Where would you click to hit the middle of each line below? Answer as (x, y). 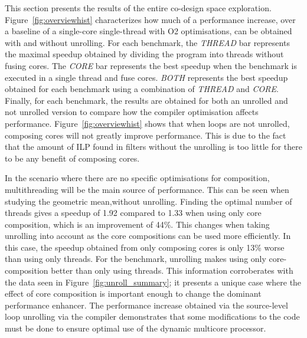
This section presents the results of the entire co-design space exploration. (138, 8)
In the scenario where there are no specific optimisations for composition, (137, 178)
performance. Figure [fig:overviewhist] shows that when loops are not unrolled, (147, 123)
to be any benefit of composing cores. (72, 158)
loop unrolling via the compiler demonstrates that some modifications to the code (152, 316)
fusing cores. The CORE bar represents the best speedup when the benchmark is (151, 65)
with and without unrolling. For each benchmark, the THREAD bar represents (147, 42)
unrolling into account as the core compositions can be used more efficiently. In (148, 236)
